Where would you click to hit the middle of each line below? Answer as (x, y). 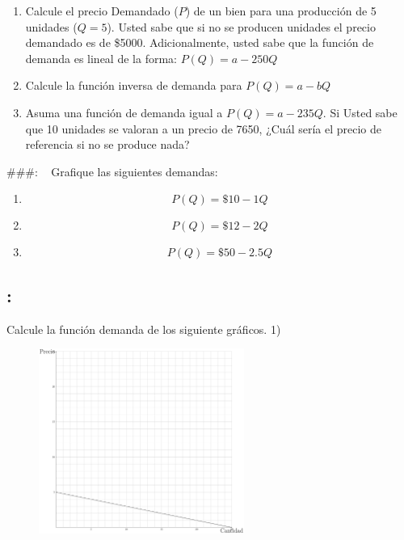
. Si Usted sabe (360, 112)
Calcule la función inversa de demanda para (134, 85)
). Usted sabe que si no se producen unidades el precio (241, 26)
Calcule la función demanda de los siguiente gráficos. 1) (144, 329)
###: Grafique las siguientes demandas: (112, 171)
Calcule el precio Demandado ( (102, 11)
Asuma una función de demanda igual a (124, 112)
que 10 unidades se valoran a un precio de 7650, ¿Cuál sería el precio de (203, 128)
